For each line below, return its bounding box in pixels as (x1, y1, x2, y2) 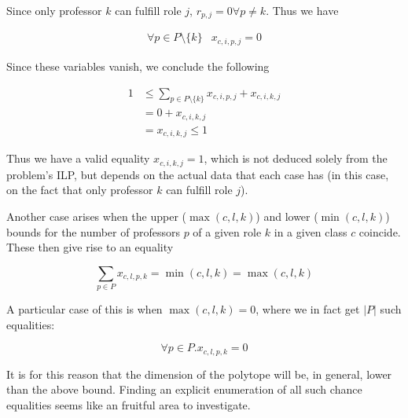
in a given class (274, 223, 347, 240)
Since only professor (6, 2, 102, 18)
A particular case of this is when (6, 301, 163, 317)
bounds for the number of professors (6, 223, 180, 240)
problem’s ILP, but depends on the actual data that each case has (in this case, (6, 166, 389, 182)
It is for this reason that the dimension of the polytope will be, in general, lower (6, 365, 392, 382)
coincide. (358, 223, 401, 240)
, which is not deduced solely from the (204, 150, 388, 167)
